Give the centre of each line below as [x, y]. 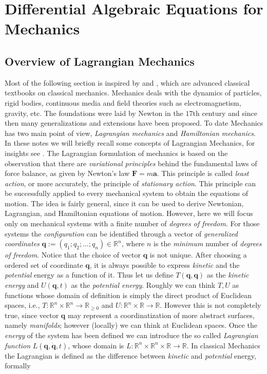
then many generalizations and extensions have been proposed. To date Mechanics [134, 123]
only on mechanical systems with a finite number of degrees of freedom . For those [132, 223]
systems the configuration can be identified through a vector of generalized [121, 233]
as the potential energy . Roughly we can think [143, 285]
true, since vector [32, 315]
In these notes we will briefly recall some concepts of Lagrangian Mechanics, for [130, 143]
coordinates [22, 243]
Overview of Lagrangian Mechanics [100, 61]
